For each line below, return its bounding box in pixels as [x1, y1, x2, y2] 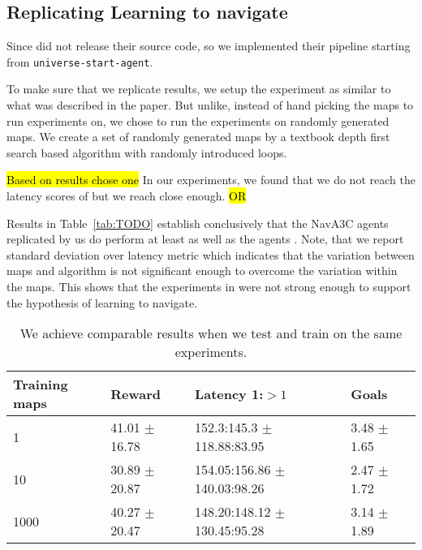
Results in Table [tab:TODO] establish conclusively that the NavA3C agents [6, 214, 389, 231]
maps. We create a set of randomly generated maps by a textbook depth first [6, 128, 390, 145]
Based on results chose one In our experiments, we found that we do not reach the [6, 171, 416, 188]
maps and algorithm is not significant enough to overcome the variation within [6, 262, 398, 279]
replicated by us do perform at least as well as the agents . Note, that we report [6, 230, 404, 247]
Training [13, 375, 68, 394]
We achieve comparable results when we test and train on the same [19, 324, 403, 343]
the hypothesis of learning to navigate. [6, 294, 198, 311]
